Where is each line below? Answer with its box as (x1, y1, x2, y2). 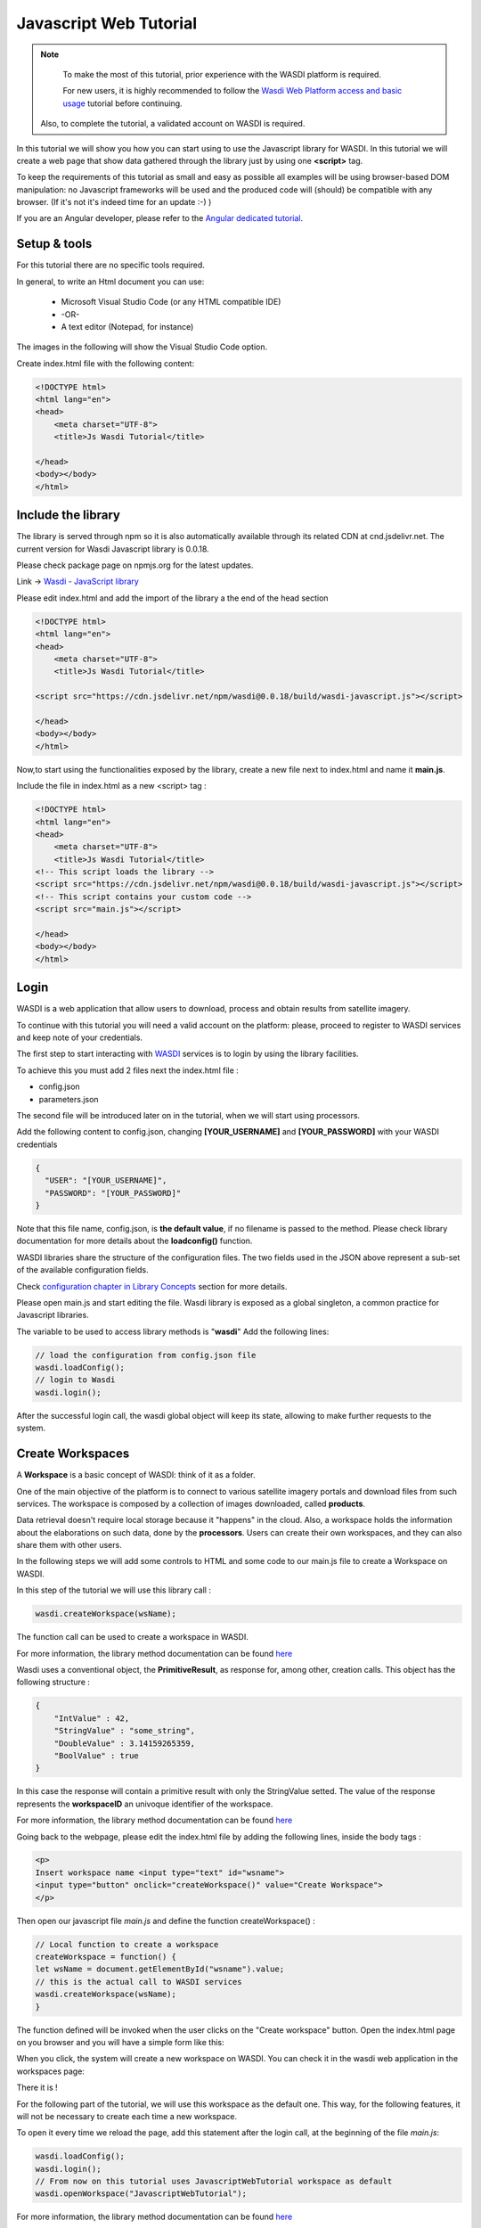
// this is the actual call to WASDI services (35, 1977, 242, 1986)
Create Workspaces (16, 1446, 130, 1462)
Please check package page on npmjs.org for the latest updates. (16, 560, 254, 570)
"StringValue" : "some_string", (53, 1725, 196, 1736)
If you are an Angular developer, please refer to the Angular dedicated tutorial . (16, 213, 304, 224)
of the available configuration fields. (16, 1265, 149, 1275)
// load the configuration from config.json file (35, 1350, 257, 1360)
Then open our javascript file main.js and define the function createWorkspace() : (16, 1915, 315, 1926)
